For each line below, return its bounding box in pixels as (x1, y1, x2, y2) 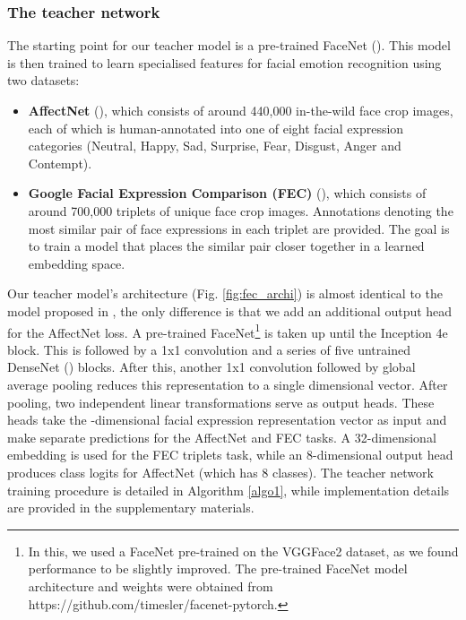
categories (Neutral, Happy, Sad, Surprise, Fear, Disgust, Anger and (28, 136, 401, 155)
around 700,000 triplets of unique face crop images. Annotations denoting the (28, 201, 453, 220)
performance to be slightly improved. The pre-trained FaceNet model (28, 559, 408, 578)
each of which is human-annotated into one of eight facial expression (28, 118, 404, 137)
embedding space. (28, 254, 125, 272)
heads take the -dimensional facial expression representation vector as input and (7, 410, 447, 429)
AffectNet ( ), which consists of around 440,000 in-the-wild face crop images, (28, 101, 453, 119)
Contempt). (28, 153, 92, 172)
